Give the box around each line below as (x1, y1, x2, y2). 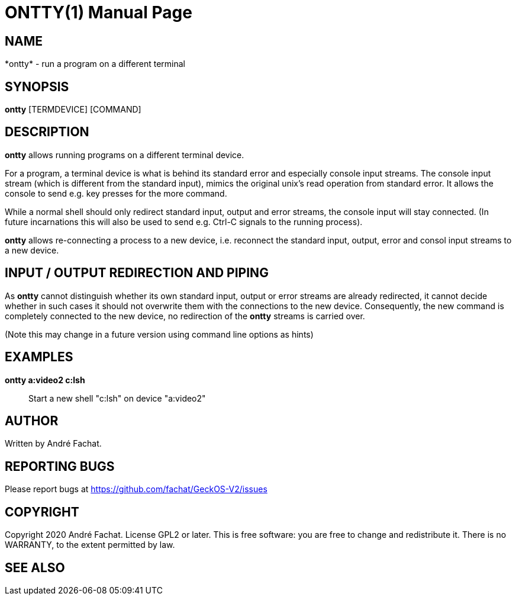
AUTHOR (5, 413, 59, 428)
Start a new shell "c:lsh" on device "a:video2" (28, 393, 206, 403)
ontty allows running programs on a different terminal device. (5, 149, 244, 160)
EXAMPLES (5, 349, 73, 365)
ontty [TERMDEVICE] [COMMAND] (5, 104, 141, 115)
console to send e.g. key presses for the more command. (5, 188, 227, 198)
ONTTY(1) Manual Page (5, 2, 192, 23)
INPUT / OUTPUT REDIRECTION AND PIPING (5, 265, 269, 281)
